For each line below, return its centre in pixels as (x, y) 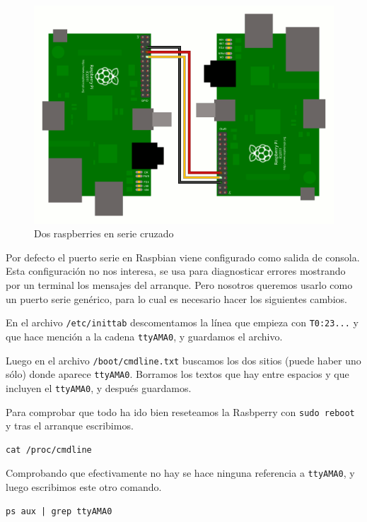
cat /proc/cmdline (49, 450)
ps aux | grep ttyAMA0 (59, 511)
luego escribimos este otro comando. (84, 487)
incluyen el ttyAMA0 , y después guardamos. (99, 387)
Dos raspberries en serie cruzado (104, 233)
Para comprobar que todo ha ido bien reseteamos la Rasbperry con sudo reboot (180, 411)
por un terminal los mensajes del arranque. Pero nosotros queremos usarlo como (179, 285)
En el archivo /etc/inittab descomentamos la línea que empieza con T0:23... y (182, 322)
